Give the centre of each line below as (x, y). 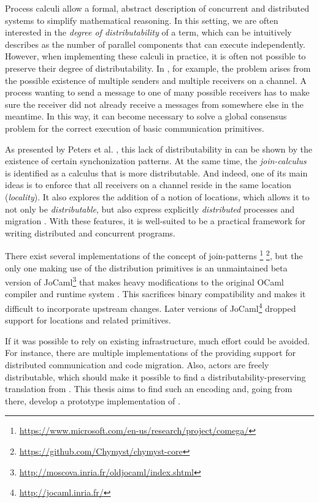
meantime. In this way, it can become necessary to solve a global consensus (146, 116)
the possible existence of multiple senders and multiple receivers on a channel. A (156, 80)
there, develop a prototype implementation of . (93, 400)
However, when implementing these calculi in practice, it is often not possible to (156, 56)
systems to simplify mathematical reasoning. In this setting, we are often (142, 20)
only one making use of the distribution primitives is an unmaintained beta (146, 267)
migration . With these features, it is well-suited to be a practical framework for (155, 221)
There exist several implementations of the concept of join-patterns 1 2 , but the (154, 255)
